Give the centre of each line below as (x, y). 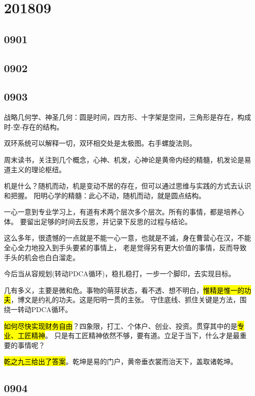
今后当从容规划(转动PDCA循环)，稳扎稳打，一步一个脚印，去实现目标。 (120, 274)
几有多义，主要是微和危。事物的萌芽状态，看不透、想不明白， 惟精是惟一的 (124, 290)
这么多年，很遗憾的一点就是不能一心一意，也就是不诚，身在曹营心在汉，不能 (127, 238)
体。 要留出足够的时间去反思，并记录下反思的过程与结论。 (98, 221)
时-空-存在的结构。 (34, 126)
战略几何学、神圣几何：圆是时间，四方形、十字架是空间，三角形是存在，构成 (127, 117)
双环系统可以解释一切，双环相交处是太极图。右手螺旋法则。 (100, 143)
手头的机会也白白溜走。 (42, 257)
